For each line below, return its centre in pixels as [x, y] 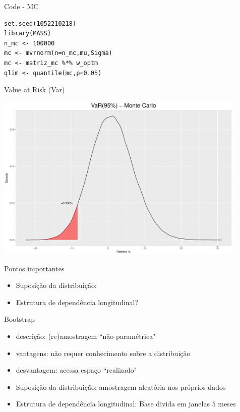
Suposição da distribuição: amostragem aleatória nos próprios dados [121, 387]
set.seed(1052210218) [40, 23]
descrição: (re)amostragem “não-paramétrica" [86, 336]
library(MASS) [28, 34]
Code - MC [21, 6]
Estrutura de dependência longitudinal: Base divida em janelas [113, 404]
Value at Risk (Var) [35, 90]
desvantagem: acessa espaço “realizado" [76, 370]
